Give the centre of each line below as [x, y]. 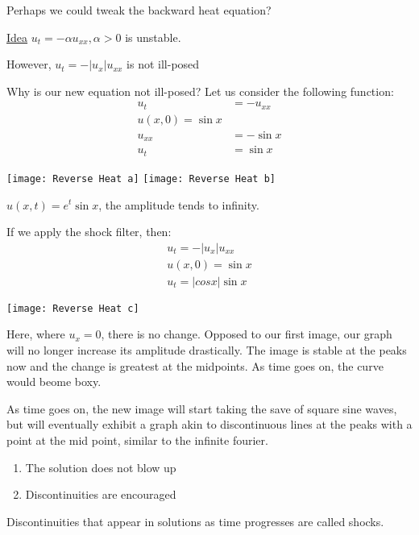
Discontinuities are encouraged [101, 494]
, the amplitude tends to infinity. [179, 204]
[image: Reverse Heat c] [73, 308]
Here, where [36, 334]
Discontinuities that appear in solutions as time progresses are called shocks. [195, 521]
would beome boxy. [54, 382]
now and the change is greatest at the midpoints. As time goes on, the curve [195, 365]
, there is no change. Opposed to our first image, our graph [247, 334]
